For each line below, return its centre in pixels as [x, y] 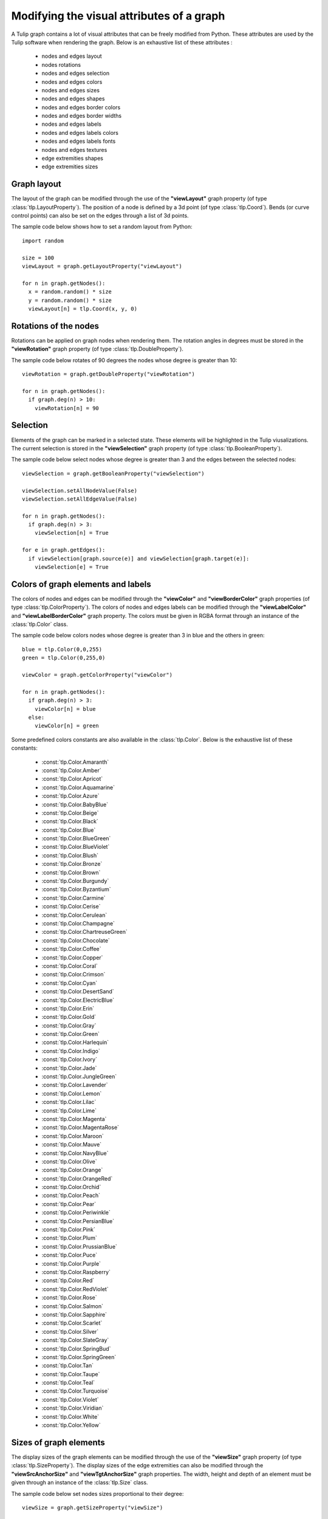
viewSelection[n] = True [71, 533]
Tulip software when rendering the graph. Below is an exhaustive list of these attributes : [122, 42]
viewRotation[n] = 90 [67, 408]
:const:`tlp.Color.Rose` [69, 1298]
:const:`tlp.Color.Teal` [68, 1383]
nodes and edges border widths [81, 116]
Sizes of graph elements [58, 1442]
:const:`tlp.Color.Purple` [71, 1263]
